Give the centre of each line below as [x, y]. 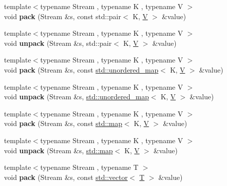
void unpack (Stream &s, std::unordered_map [77, 97]
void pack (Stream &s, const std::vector [66, 177]
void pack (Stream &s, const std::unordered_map [81, 69]
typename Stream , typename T [89, 167]
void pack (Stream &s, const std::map [63, 123]
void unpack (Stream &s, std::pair [58, 43]
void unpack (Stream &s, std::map [59, 150]
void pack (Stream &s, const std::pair [63, 16]
